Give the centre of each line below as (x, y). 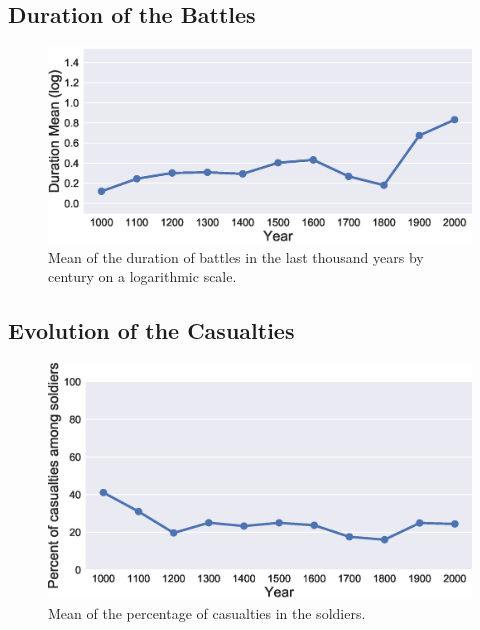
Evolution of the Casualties (151, 330)
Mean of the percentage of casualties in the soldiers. (207, 612)
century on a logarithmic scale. (142, 276)
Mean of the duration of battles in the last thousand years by (236, 256)
